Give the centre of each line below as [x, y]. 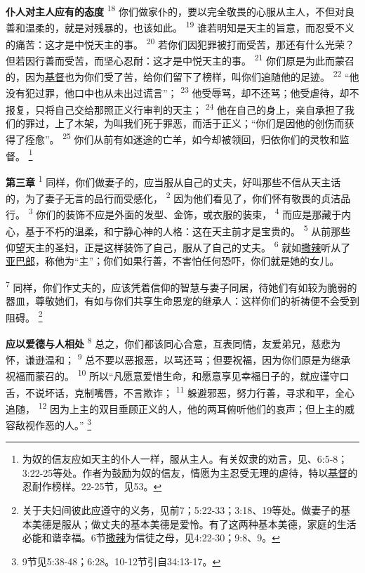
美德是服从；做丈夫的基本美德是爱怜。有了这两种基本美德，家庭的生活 [194, 523]
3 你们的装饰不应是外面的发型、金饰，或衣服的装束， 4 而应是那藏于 [185, 213]
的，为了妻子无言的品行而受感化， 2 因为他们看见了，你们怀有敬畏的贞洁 [173, 197]
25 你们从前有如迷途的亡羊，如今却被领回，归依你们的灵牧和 [201, 138]
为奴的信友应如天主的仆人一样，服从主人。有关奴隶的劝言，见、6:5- [178, 459]
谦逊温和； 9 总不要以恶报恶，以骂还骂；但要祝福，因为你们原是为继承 [188, 358]
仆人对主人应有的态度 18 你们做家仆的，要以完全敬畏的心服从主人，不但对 [175, 10]
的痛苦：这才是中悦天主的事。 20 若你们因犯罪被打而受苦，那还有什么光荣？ [180, 43]
